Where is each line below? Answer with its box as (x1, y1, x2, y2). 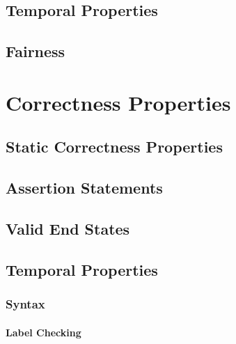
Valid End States (6, 217, 130, 239)
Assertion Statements (6, 177, 163, 198)
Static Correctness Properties (6, 136, 223, 157)
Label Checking (6, 325, 81, 339)
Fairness (6, 40, 65, 62)
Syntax (6, 295, 45, 312)
